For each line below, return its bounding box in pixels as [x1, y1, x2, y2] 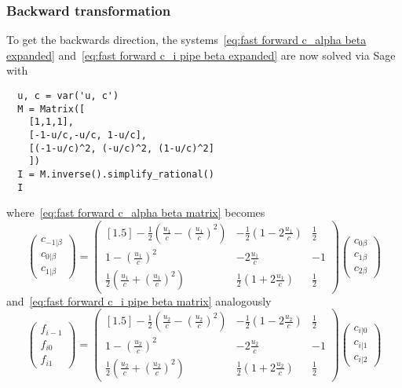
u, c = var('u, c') [17, 90, 119, 101]
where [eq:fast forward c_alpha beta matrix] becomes [6, 204, 265, 221]
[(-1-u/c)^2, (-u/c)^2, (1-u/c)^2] [28, 142, 214, 154]
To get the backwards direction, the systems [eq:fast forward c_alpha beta [6, 31, 367, 48]
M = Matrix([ [17, 103, 86, 115]
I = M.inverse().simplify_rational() [17, 168, 214, 180]
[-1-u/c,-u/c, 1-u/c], [28, 129, 147, 141]
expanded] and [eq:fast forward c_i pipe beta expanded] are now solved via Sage [6, 46, 396, 63]
